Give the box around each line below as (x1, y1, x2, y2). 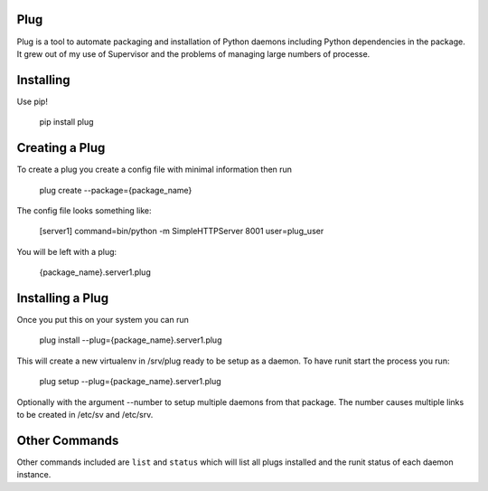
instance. (16, 469, 52, 480)
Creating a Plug (16, 140, 106, 156)
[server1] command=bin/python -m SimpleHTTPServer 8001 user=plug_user (39, 226, 324, 237)
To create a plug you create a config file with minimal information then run (16, 164, 293, 175)
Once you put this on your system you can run (16, 314, 189, 325)
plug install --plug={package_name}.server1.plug (39, 335, 222, 345)
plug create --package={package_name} (39, 184, 192, 195)
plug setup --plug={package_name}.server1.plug (39, 376, 221, 387)
